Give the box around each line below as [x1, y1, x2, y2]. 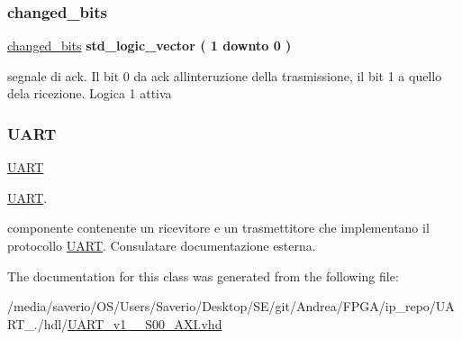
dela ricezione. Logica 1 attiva [7, 84, 172, 103]
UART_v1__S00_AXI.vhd [68, 314, 222, 333]
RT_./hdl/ [7, 314, 68, 333]
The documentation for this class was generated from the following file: [7, 266, 399, 285]
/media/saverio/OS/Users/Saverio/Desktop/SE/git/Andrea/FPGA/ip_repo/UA [7, 297, 455, 316]
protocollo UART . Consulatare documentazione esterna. [7, 236, 316, 254]
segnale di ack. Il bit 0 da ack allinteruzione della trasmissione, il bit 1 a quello [7, 66, 442, 85]
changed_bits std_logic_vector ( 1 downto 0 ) [7, 36, 292, 55]
